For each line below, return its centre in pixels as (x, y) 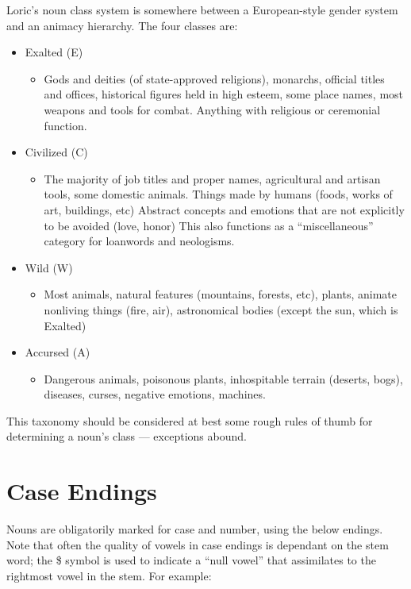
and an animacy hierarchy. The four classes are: (122, 25)
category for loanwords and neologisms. (139, 241)
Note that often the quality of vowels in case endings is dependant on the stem (198, 544)
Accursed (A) (58, 352)
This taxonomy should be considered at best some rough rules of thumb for (190, 420)
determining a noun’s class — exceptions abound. (127, 436)
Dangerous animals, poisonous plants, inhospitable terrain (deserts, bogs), (223, 378)
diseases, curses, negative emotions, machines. (155, 394)
